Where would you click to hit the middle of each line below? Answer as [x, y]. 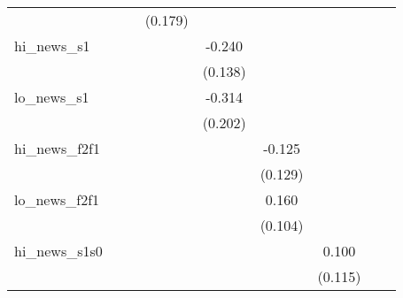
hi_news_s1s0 [58, 251]
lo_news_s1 [52, 97]
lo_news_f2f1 [57, 199]
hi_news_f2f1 [57, 148]
